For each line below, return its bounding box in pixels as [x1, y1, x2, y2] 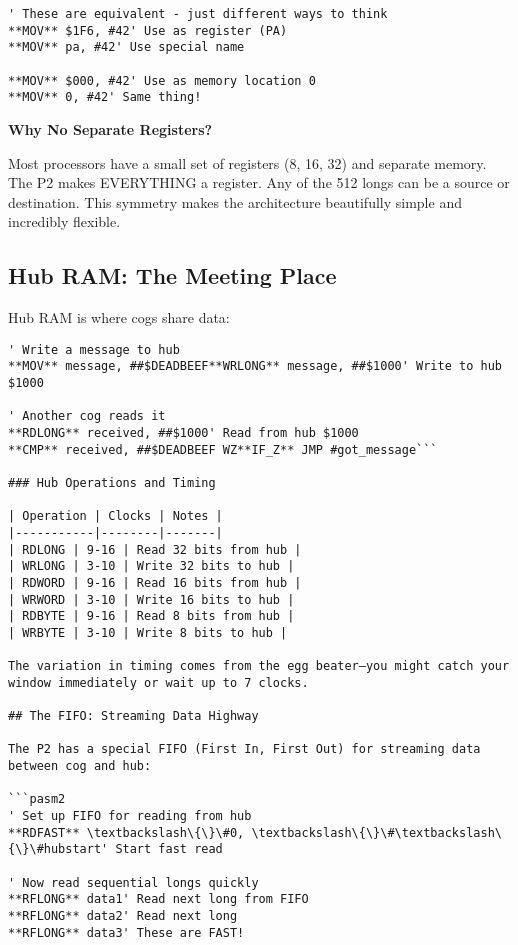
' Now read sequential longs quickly [8, 875, 259, 890]
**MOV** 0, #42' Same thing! [8, 90, 202, 105]
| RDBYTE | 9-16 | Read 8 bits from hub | [8, 609, 295, 624]
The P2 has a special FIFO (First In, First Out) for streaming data [8, 742, 481, 757]
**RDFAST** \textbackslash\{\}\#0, [8, 825, 245, 840]
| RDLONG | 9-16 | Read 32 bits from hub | [8, 542, 302, 557]
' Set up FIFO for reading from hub [8, 809, 252, 824]
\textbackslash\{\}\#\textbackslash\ [251, 825, 502, 840]
